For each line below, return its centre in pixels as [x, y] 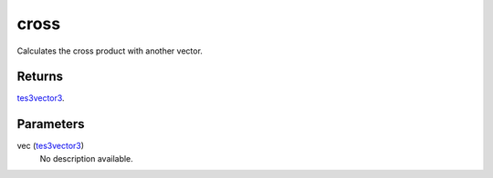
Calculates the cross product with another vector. [110, 51]
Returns [40, 77]
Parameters [51, 124]
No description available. [87, 158]
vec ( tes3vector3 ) [51, 146]
